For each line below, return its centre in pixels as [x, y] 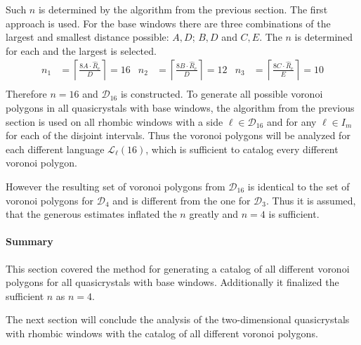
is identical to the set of [298, 186]
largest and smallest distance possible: [87, 37]
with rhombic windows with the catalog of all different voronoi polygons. [162, 333]
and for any [291, 121]
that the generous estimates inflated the [91, 214]
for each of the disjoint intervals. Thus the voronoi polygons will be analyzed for [178, 135]
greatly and [214, 214]
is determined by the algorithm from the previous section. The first [183, 9]
